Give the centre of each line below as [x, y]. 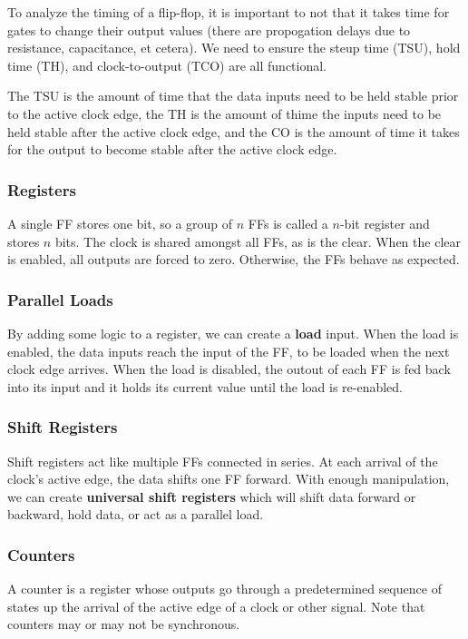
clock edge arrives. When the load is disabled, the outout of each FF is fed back [229, 369]
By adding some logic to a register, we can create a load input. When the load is [233, 333]
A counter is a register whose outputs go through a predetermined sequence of [224, 589]
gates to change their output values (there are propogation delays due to [209, 29]
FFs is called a [288, 223]
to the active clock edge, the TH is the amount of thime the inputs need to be [224, 113]
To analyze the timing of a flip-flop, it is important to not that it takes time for [229, 12]
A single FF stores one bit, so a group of [120, 223]
